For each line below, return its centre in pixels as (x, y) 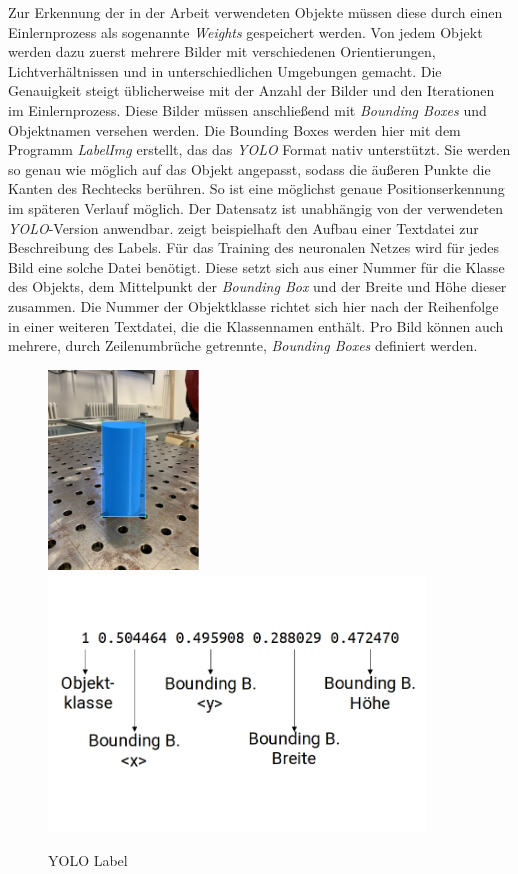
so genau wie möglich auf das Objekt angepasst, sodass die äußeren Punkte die (249, 168)
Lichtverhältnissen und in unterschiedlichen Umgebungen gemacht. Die (225, 70)
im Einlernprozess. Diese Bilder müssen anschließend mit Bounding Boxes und (247, 109)
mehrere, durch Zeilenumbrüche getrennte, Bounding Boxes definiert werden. (243, 345)
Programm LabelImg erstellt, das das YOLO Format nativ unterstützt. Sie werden (259, 149)
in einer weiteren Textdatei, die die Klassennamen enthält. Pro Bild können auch (256, 325)
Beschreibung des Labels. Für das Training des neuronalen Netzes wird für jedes (254, 247)
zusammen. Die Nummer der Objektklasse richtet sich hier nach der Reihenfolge (253, 305)
